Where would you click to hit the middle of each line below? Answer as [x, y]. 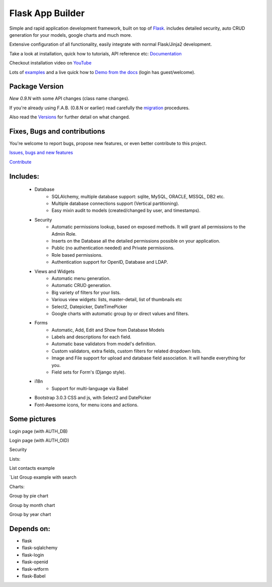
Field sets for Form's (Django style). [89, 372]
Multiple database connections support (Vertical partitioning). [115, 203]
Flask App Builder [47, 13]
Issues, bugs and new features [41, 153]
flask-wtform [35, 569]
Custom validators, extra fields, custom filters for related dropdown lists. [126, 351]
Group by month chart [32, 505]
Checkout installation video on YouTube [50, 63]
